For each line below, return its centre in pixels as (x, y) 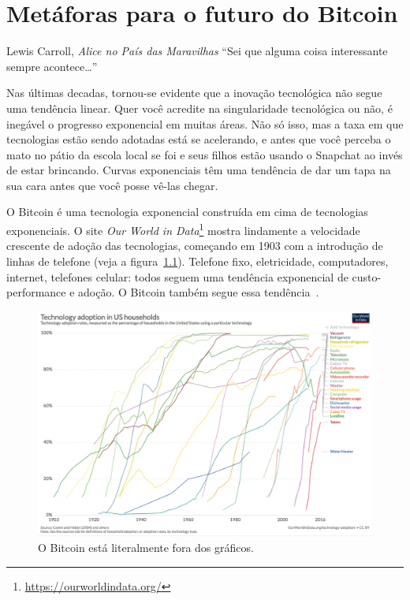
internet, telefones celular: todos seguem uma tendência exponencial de (177, 276)
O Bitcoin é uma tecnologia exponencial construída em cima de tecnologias (187, 212)
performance (36, 292)
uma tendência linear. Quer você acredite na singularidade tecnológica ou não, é (199, 108)
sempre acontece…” (52, 66)
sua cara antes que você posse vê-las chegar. (112, 185)
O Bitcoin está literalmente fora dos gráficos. (146, 547)
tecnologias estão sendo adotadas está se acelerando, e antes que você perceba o (199, 139)
